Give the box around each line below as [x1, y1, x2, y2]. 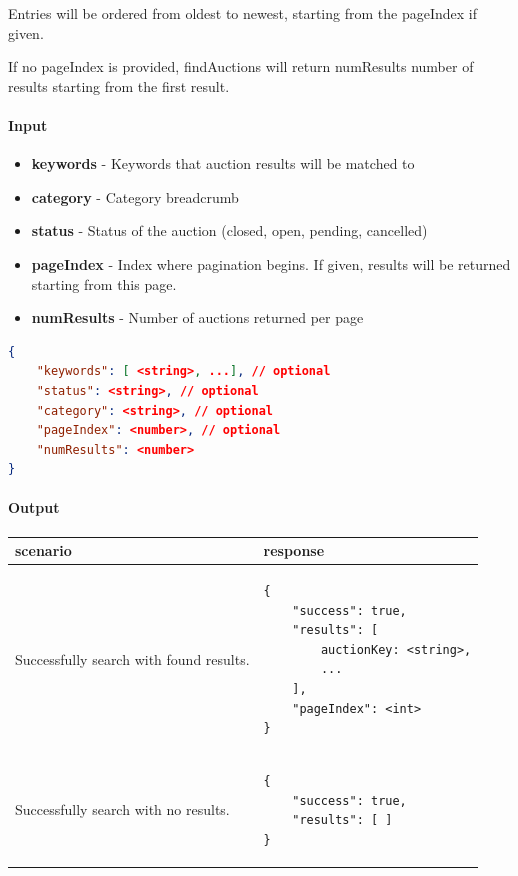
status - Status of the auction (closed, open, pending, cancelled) [31, 220, 428, 241]
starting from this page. [31, 273, 177, 294]
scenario [15, 540, 72, 561]
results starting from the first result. [8, 75, 230, 96]
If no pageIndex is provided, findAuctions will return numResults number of [8, 56, 474, 77]
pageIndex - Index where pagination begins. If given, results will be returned [31, 253, 511, 274]
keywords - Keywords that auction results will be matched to [31, 153, 415, 174]
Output [8, 497, 60, 518]
